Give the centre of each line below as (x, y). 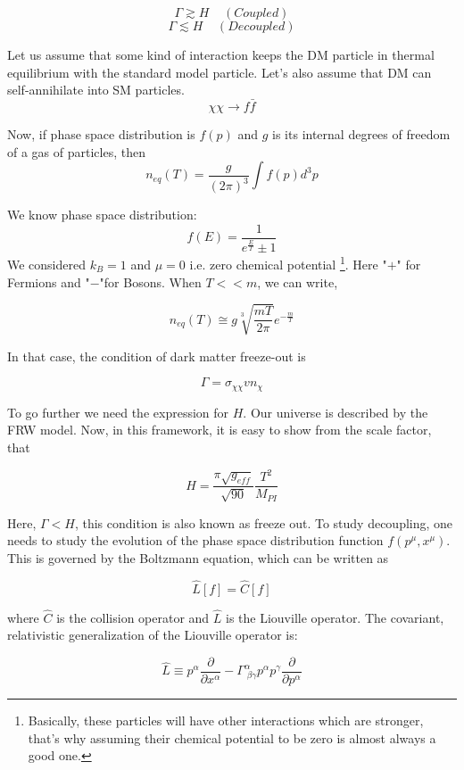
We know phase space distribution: (102, 215)
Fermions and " (49, 282)
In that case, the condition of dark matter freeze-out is (157, 356)
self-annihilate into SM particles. (96, 90)
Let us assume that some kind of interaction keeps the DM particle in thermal (221, 54)
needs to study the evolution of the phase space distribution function (195, 540)
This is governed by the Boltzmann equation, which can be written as (198, 557)
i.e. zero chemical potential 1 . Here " (288, 263)
